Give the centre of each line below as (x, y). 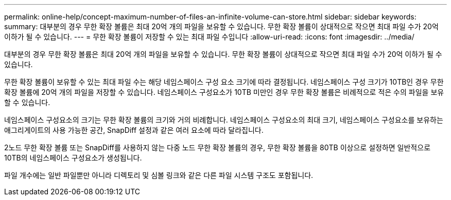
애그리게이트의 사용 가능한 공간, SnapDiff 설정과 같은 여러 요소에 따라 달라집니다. (134, 130)
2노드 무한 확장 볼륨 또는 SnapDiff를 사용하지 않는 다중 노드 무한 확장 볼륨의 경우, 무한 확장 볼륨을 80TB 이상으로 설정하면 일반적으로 (218, 147)
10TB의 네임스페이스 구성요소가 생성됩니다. (73, 158)
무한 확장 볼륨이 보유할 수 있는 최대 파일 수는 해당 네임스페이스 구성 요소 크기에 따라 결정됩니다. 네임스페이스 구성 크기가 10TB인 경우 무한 (224, 82)
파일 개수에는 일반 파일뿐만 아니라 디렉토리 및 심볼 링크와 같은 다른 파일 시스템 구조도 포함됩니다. (159, 175)
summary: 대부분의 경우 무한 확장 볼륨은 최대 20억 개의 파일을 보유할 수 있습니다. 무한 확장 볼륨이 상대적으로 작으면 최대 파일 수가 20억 (221, 26)
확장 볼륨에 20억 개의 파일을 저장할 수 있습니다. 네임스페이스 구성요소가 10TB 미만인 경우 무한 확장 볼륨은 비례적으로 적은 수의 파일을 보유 (224, 92)
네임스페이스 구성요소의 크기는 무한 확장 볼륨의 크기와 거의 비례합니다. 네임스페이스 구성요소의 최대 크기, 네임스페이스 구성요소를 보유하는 (224, 120)
